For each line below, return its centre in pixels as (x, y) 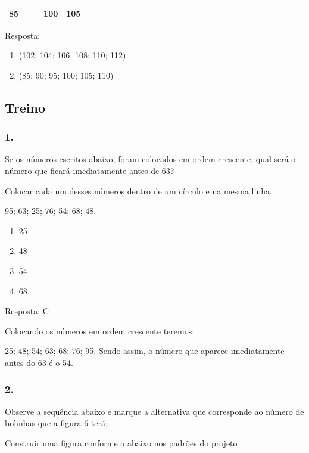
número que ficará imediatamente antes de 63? (90, 170)
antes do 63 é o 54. (39, 362)
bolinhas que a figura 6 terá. (56, 423)
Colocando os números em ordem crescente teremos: (100, 331)
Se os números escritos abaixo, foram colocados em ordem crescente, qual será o (150, 159)
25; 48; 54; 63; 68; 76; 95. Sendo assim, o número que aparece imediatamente (145, 351)
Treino (25, 107)
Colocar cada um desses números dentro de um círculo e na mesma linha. (138, 190)
